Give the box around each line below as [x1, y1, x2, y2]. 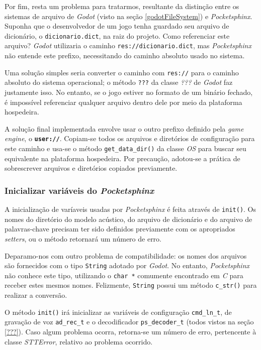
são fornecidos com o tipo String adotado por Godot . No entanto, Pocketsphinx [5, 260, 250, 271]
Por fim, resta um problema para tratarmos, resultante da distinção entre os [5, 1, 239, 11]
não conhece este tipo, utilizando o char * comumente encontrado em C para [5, 270, 243, 280]
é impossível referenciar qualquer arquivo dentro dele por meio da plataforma [5, 96, 242, 107]
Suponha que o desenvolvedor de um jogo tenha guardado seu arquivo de [5, 21, 229, 31]
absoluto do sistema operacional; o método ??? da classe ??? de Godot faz [5, 77, 233, 87]
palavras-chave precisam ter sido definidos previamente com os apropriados [5, 223, 235, 234]
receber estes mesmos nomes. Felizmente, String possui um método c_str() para [5, 280, 257, 290]
